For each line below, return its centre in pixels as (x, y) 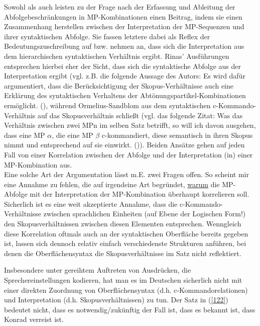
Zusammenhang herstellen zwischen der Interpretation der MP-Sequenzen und (124, 26)
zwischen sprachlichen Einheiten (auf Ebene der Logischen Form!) (145, 214)
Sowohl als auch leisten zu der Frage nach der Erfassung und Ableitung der (120, 7)
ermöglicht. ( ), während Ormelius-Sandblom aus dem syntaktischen (107, 105)
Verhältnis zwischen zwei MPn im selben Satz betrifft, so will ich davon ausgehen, (130, 125)
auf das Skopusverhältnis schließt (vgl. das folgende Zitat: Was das (140, 115)
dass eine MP (25, 135)
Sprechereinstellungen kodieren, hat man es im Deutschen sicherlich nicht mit (123, 280)
